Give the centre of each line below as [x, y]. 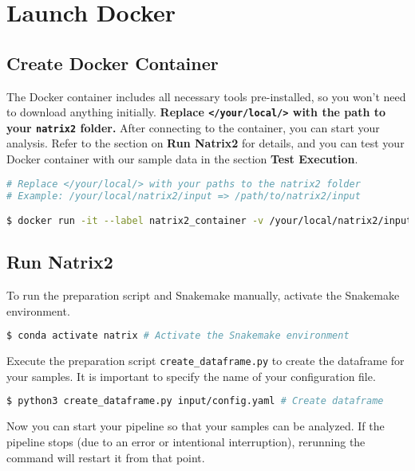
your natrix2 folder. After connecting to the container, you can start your [193, 127]
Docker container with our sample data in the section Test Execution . [182, 159]
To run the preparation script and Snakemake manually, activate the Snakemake [203, 295]
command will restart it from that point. [106, 457]
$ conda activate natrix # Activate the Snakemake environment [178, 336]
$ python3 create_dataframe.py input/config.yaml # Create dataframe [195, 401]
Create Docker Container [113, 63]
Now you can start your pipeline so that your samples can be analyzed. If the [196, 426]
